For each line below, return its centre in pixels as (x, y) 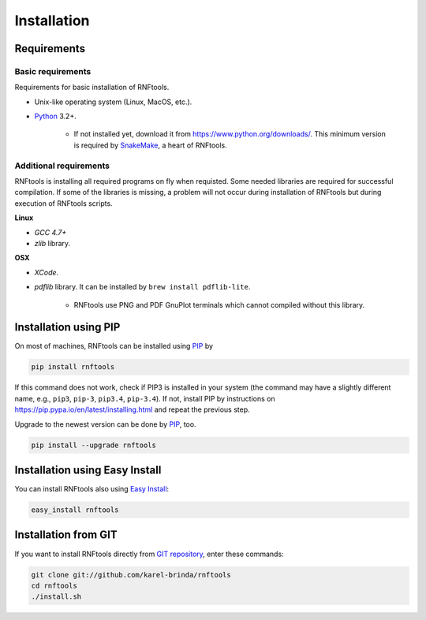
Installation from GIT (66, 535)
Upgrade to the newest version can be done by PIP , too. (105, 424)
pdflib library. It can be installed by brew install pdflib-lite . (142, 287)
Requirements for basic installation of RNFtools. (92, 88)
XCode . (47, 272)
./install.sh (56, 597)
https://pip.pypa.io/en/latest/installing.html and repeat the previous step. (132, 409)
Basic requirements (53, 71)
